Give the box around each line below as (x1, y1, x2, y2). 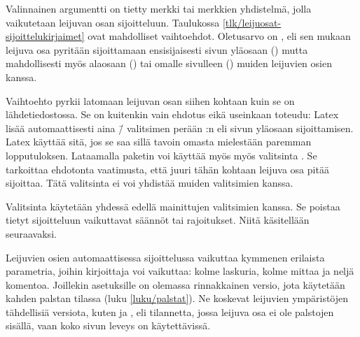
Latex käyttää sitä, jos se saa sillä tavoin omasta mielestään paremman (6, 134, 312, 149)
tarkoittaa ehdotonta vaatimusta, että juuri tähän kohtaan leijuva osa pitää (6, 162, 329, 176)
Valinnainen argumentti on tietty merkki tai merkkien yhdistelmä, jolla (6, 1, 312, 15)
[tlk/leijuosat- (222, 15, 282, 29)
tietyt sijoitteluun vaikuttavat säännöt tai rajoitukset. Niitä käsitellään (6, 213, 310, 227)
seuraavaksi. (6, 226, 57, 241)
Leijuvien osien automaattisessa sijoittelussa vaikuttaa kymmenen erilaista (6, 250, 325, 264)
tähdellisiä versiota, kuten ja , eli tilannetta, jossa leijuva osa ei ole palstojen (6, 304, 334, 319)
